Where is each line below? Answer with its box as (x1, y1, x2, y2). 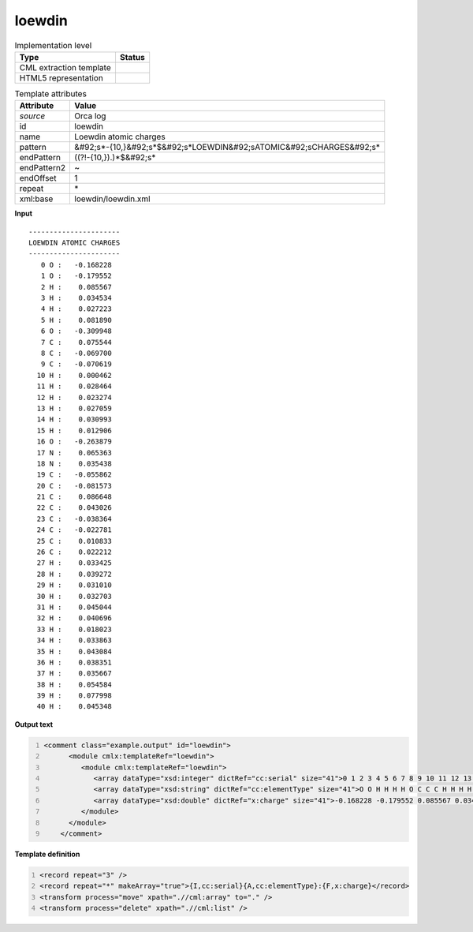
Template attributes (14, 88, 87, 99)
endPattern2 (19, 163, 66, 174)
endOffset (19, 173, 57, 184)
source (19, 110, 46, 122)
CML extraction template (19, 62, 111, 73)
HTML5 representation (19, 72, 104, 83)
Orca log (74, 110, 106, 122)
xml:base (19, 193, 54, 204)
